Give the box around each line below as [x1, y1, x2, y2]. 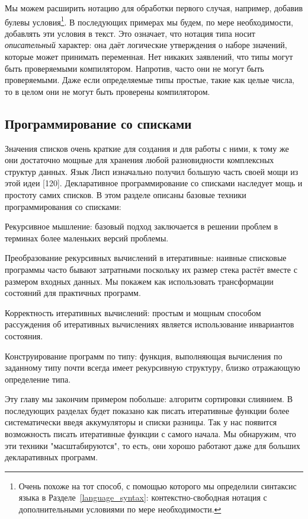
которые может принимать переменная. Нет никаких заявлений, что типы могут [5, 50, 293, 63]
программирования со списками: [5, 200, 121, 212]
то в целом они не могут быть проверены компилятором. [5, 85, 210, 97]
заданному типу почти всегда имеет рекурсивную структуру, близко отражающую [5, 361, 300, 374]
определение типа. [5, 372, 71, 385]
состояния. [5, 329, 43, 342]
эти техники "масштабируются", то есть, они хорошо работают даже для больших [5, 439, 300, 451]
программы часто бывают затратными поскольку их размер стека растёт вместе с [5, 263, 297, 275]
